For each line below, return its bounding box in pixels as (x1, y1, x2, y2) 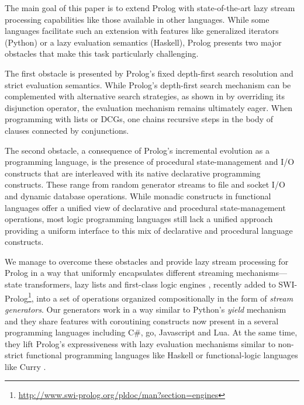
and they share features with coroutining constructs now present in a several (5, 314, 279, 327)
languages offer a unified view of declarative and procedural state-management (5, 201, 286, 213)
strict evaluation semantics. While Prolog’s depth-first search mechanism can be (5, 78, 291, 91)
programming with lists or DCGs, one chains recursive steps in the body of (5, 113, 274, 125)
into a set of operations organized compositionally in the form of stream (36, 292, 293, 304)
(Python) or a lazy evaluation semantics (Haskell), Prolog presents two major (5, 36, 282, 48)
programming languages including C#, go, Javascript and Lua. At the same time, (5, 326, 298, 338)
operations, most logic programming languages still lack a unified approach (5, 213, 273, 225)
